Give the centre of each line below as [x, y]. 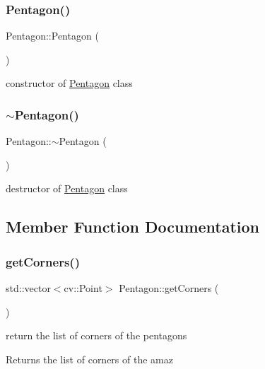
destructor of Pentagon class [67, 188]
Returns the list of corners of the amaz [89, 359]
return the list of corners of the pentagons [96, 335]
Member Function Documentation [133, 227]
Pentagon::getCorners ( [169, 288]
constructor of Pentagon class [69, 83]
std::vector [28, 288]
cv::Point [83, 288]
